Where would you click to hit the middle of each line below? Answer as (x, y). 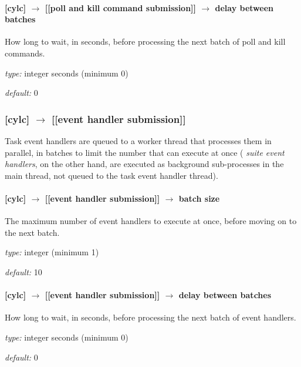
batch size (199, 198)
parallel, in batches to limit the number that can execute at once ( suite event (145, 152)
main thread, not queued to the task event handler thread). (111, 175)
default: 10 (23, 271)
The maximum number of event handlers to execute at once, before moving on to (151, 221)
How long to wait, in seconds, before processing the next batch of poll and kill (145, 41)
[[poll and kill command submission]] (121, 7)
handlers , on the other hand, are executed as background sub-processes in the (144, 164)
